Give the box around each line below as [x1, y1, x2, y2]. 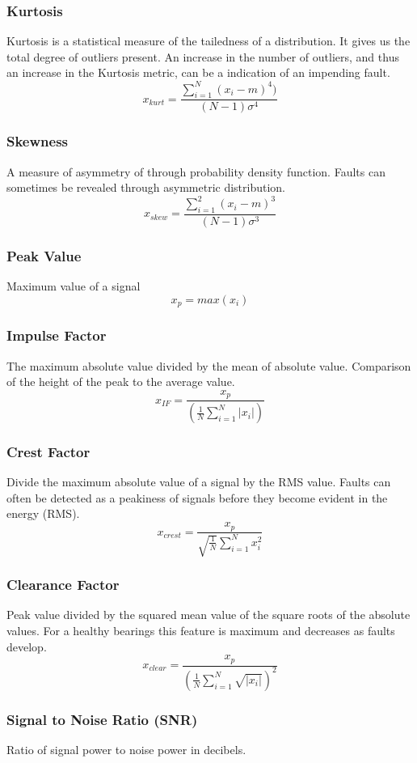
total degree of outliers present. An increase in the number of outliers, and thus [6, 48, 399, 65]
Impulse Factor [6, 325, 107, 345]
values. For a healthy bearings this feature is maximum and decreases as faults [6, 621, 395, 638]
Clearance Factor [6, 574, 120, 595]
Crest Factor [6, 441, 91, 461]
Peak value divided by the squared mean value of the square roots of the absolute [6, 606, 411, 623]
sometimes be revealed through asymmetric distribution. [6, 179, 286, 196]
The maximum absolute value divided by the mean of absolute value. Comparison [6, 357, 411, 374]
